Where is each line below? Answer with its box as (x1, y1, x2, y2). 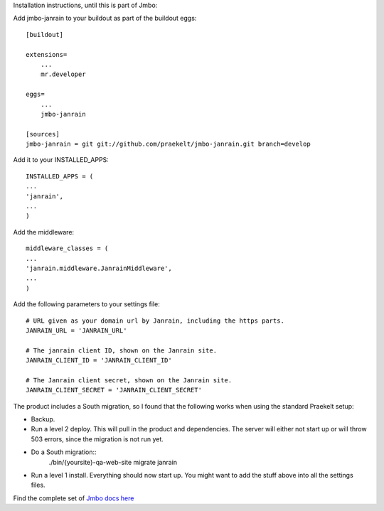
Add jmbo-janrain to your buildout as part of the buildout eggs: (13, 14, 197, 23)
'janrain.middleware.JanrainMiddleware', (26, 264, 172, 272)
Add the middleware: (13, 227, 75, 236)
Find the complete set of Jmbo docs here (13, 494, 134, 502)
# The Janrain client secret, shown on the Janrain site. (26, 376, 233, 384)
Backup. (31, 415, 55, 424)
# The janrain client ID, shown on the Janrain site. (26, 346, 217, 355)
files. (31, 480, 46, 490)
